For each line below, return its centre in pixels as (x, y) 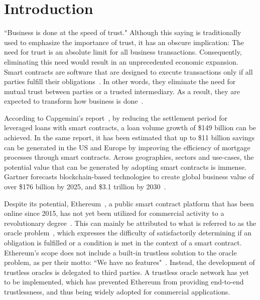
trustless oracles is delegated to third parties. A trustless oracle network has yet (126, 272)
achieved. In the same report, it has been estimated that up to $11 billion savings (129, 137)
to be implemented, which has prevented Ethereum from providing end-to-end (124, 282)
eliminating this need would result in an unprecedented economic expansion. (121, 61)
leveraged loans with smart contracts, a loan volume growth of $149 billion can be (130, 127)
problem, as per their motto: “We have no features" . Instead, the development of (129, 262)
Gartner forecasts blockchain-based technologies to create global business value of (129, 177)
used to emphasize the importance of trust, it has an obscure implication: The (124, 42)
